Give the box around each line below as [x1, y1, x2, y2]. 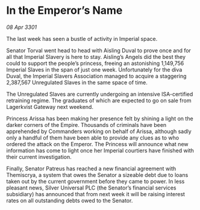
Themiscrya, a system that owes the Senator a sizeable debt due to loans [6, 171, 189, 178]
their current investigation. [6, 153, 72, 160]
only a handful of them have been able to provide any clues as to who [6, 134, 180, 141]
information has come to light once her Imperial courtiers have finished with [6, 147, 195, 154]
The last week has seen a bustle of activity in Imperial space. [6, 35, 158, 42]
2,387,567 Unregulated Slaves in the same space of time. [6, 79, 148, 86]
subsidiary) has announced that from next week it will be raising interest [6, 190, 186, 197]
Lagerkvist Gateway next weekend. [6, 103, 93, 110]
